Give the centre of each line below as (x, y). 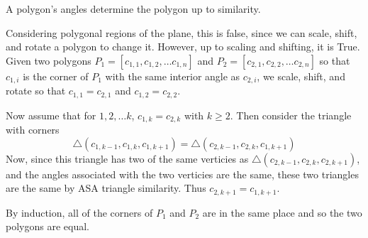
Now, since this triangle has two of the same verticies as (127, 158)
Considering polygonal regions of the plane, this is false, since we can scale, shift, (182, 32)
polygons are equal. (48, 226)
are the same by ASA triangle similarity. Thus (106, 188)
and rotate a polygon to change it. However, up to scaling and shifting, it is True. (183, 47)
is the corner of (56, 76)
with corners (33, 130)
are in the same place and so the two (282, 212)
